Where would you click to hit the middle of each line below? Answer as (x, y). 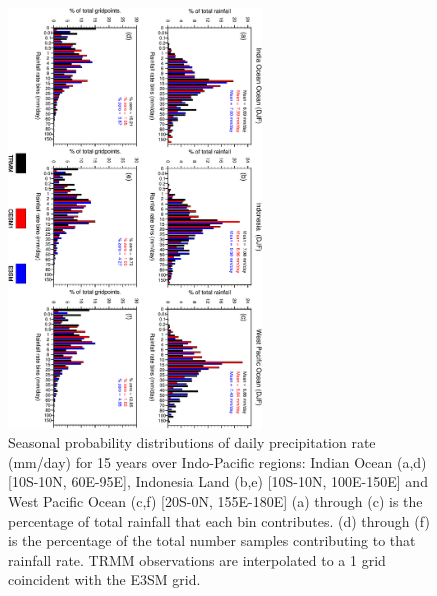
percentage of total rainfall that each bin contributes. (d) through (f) (219, 520)
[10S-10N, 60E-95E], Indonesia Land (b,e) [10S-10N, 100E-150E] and (218, 481)
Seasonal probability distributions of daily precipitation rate (192, 442)
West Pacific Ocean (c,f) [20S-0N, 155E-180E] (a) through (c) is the (215, 501)
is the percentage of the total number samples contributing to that (212, 540)
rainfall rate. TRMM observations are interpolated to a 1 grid (197, 559)
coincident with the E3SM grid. (104, 579)
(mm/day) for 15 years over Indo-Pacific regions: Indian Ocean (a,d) (217, 461)
